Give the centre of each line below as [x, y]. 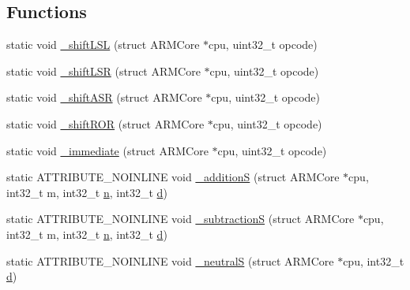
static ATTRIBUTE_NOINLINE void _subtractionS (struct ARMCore [181, 219]
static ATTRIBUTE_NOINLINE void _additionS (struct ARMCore [173, 177]
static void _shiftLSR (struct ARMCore [103, 71]
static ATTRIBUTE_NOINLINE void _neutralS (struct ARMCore [170, 260]
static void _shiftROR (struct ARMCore [105, 123]
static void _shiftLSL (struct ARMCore [103, 45]
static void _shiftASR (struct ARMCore [104, 97]
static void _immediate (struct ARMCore [107, 150]
